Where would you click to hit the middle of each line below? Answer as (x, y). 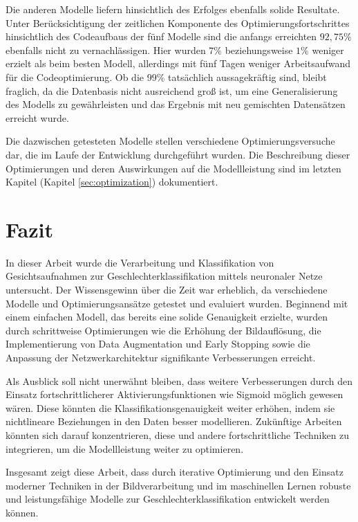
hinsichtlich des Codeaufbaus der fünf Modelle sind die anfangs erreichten (161, 36)
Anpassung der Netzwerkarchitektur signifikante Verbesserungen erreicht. (161, 357)
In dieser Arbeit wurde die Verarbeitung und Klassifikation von (140, 262)
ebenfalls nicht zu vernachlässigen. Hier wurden (106, 49)
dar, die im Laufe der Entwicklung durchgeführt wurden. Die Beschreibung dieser (178, 154)
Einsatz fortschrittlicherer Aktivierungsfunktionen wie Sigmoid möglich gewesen (175, 394)
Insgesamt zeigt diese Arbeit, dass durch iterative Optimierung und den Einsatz (175, 472)
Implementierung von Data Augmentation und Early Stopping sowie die (158, 344)
